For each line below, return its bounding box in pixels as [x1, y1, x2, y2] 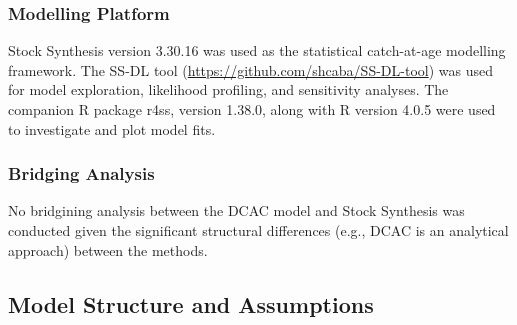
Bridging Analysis [8, 161, 155, 186]
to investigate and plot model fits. [8, 118, 216, 139]
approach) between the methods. [8, 239, 208, 260]
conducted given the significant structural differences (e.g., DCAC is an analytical [8, 220, 509, 240]
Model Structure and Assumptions [8, 288, 374, 319]
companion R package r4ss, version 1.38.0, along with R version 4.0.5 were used [8, 99, 496, 119]
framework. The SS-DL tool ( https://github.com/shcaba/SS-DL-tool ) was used [8, 59, 493, 80]
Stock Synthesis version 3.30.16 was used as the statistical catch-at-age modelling [8, 40, 506, 61]
